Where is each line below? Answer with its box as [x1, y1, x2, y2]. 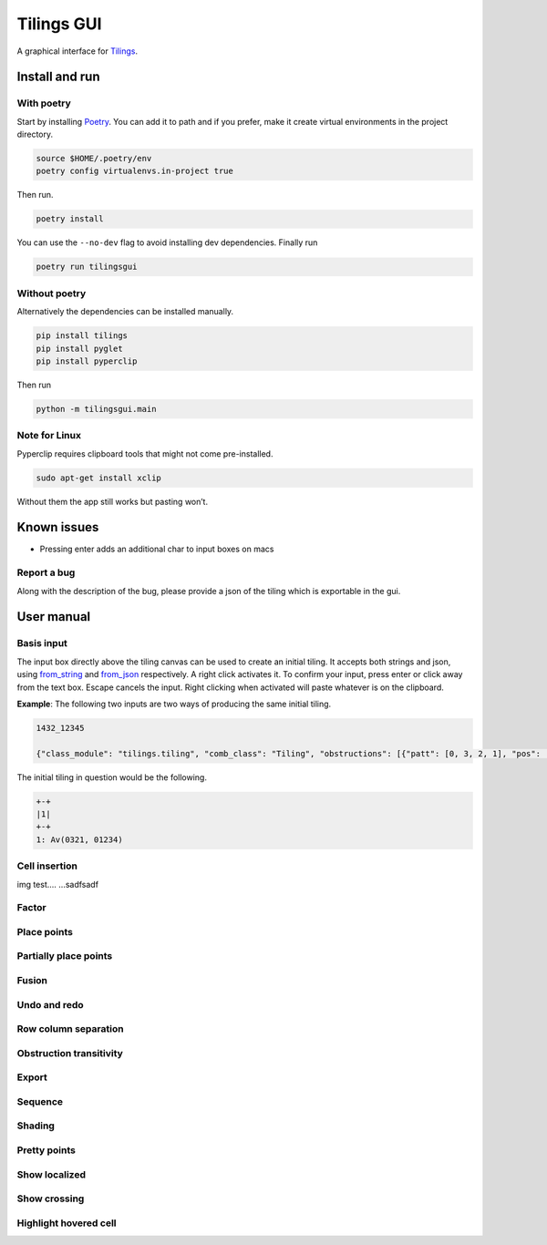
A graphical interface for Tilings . [16, 46, 139, 57]
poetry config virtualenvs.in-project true [36, 166, 234, 177]
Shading [16, 1119, 55, 1132]
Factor [16, 901, 46, 914]
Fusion [16, 974, 48, 987]
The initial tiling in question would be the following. [16, 771, 207, 783]
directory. [16, 129, 54, 140]
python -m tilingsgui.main [36, 404, 157, 414]
